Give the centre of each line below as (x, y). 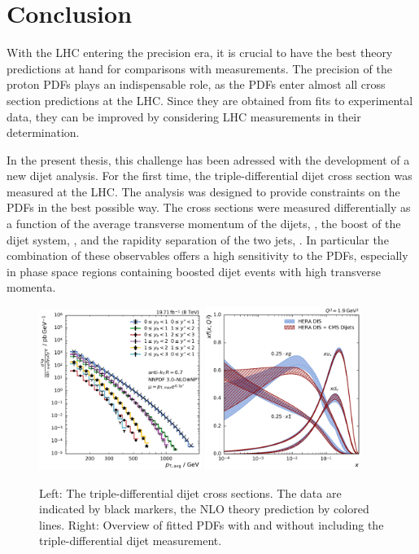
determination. (43, 132)
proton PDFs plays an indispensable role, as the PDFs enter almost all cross (196, 84)
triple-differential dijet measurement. (131, 541)
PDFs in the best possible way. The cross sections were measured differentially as (209, 207)
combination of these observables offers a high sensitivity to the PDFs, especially (207, 255)
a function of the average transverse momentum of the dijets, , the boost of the (204, 224)
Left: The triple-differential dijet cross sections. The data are (190, 492)
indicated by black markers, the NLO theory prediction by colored (204, 509)
